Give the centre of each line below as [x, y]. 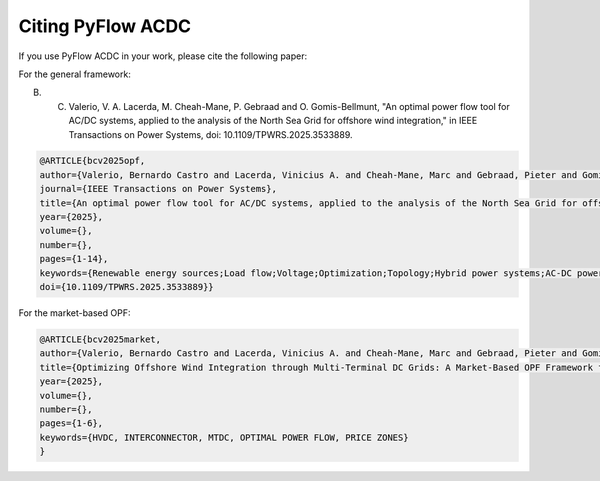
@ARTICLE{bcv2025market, [100, 339]
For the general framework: [75, 74]
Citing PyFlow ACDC [105, 26]
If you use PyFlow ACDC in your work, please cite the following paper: [163, 56]
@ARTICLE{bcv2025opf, [92, 161]
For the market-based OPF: [74, 312]
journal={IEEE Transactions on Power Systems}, [158, 189]
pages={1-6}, [71, 423]
